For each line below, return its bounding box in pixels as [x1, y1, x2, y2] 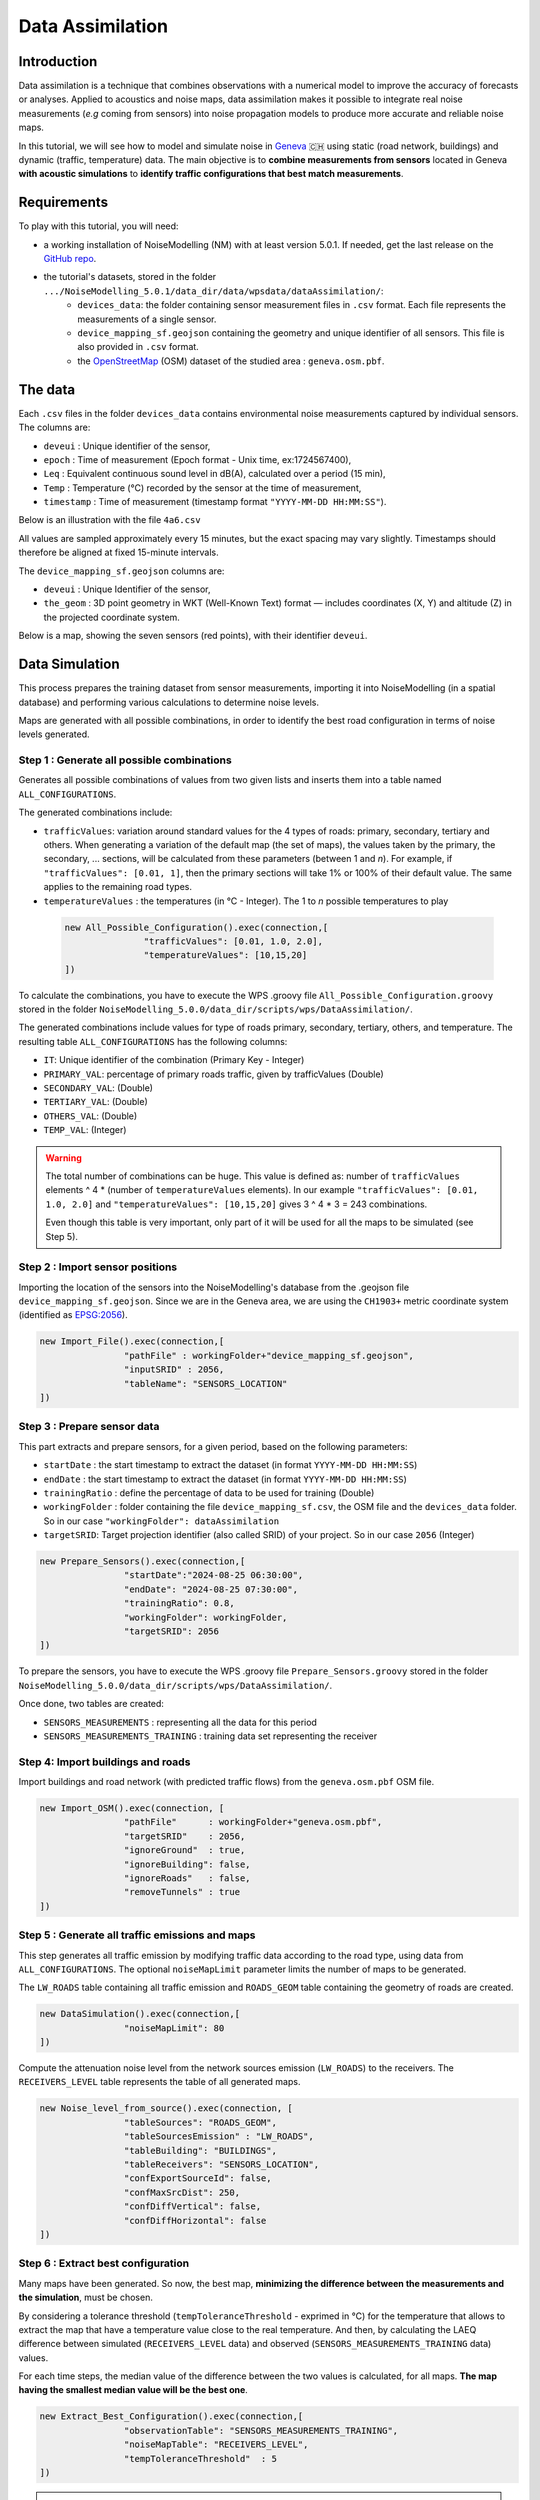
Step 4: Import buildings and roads [18, 1755, 191, 1769]
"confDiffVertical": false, [123, 2201, 262, 2212]
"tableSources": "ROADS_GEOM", [123, 2116, 277, 2128]
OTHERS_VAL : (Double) [43, 1110, 138, 1122]
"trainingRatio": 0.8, [123, 1598, 235, 1609]
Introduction [18, 53, 98, 70]
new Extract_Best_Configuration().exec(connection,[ [39, 2411, 304, 2422]
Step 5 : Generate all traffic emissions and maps [18, 1928, 256, 1942]
